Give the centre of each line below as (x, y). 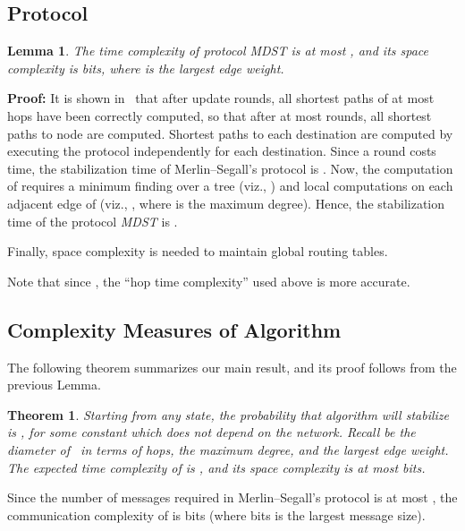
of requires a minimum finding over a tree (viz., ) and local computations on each (230, 186)
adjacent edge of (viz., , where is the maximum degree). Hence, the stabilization (226, 203)
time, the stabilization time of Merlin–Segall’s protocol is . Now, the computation (230, 168)
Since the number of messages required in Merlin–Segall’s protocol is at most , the (232, 497)
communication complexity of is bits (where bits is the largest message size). (216, 514)
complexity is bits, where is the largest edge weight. (146, 68)
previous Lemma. (54, 385)
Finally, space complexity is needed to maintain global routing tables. (198, 251)
